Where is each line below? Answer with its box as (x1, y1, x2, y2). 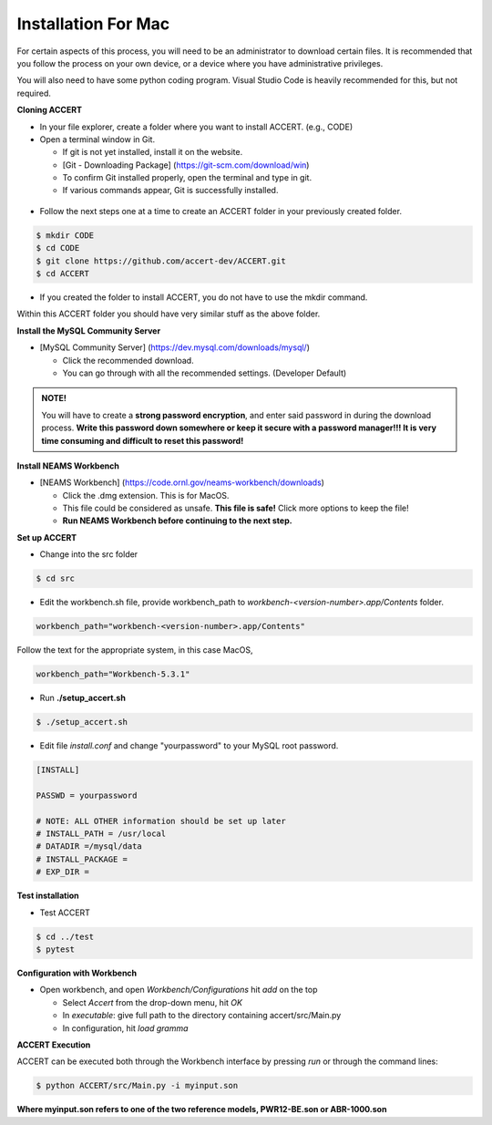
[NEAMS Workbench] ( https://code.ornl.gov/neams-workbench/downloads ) (39, 477, 325, 488)
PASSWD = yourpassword (36, 790, 138, 800)
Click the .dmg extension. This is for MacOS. (62, 490, 230, 501)
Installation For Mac (16, 14, 170, 34)
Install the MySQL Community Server (16, 325, 161, 336)
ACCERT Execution (16, 1039, 91, 1050)
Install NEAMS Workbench (16, 460, 120, 471)
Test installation (16, 890, 79, 902)
